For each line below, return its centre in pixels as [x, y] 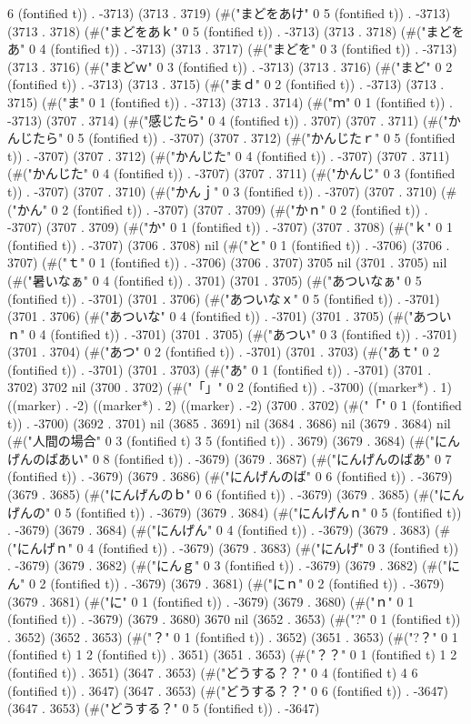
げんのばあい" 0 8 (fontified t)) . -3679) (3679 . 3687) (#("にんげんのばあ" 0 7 [230, 458]
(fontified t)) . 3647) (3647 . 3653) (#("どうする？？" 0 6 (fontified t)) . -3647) [228, 690]
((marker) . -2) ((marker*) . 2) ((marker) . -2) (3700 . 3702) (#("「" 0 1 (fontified [235, 405]
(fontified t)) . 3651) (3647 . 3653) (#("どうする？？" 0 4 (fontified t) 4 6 [213, 672]
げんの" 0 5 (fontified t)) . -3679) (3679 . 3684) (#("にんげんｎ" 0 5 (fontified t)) [235, 512]
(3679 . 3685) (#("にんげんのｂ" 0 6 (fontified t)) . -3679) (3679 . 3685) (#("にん [236, 494]
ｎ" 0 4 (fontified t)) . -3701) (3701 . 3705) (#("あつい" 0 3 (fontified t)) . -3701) [232, 333]
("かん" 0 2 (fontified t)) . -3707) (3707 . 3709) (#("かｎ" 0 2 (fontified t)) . [218, 209]
